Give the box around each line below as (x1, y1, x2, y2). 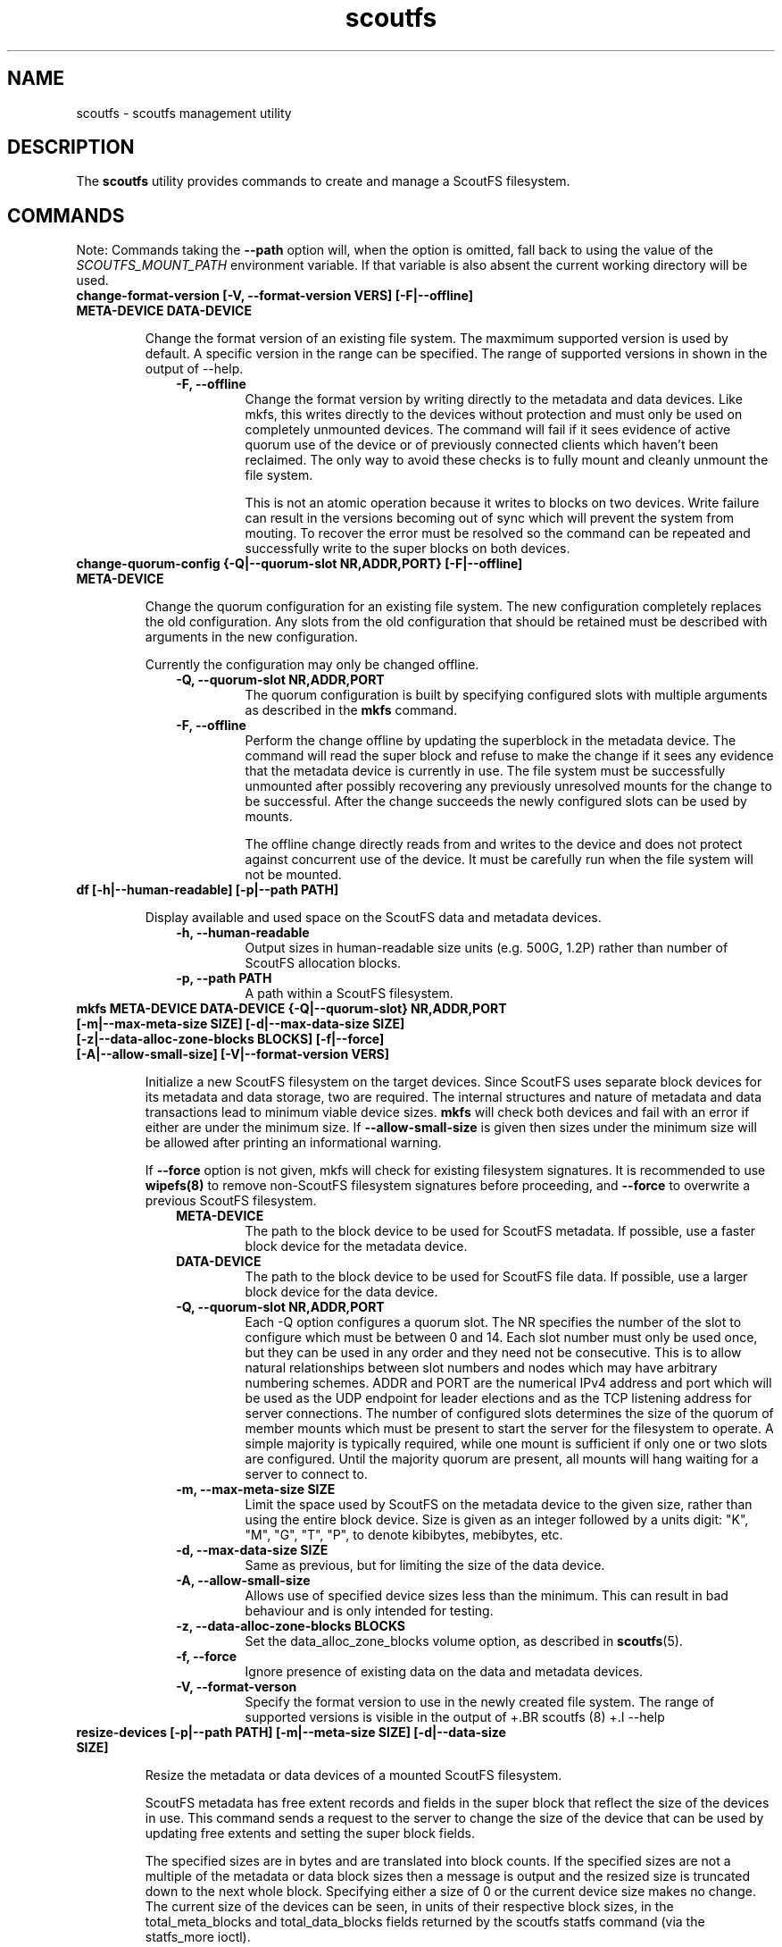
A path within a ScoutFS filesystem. (245, 986, 453, 1002)
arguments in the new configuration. (145, 629, 359, 645)
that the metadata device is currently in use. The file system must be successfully (245, 763, 726, 779)
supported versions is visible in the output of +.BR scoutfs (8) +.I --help (245, 1709, 665, 1725)
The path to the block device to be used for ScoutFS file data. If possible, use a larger (245, 1269, 748, 1285)
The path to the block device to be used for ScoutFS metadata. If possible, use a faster (245, 1223, 756, 1239)
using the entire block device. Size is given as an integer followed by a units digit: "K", (245, 1512, 749, 1528)
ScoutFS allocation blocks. (245, 955, 402, 971)
